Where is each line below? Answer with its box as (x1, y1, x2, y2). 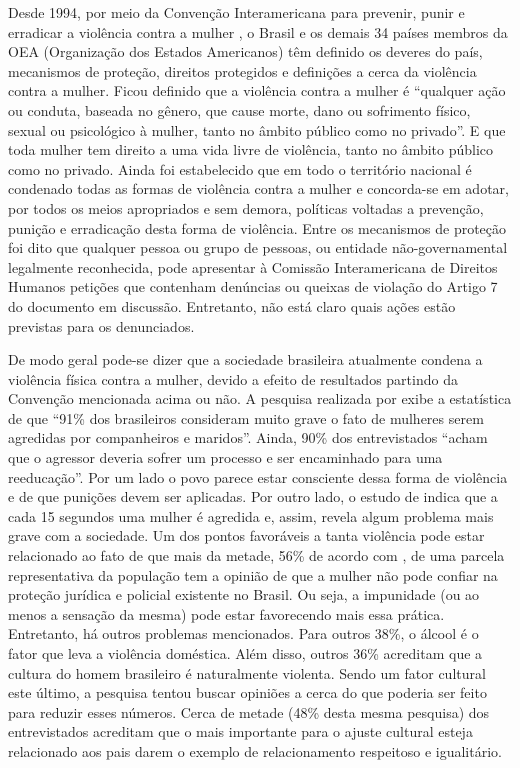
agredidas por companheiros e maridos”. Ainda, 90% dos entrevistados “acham (8, 427, 488, 448)
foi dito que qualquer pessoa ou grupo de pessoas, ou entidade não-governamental (8, 237, 508, 258)
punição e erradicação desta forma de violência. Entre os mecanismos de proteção (8, 217, 507, 238)
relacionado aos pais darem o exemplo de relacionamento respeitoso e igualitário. (8, 740, 502, 761)
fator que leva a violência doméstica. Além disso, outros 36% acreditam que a (8, 643, 483, 663)
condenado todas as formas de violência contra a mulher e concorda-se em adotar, (8, 178, 509, 199)
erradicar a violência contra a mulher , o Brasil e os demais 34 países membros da (8, 21, 508, 42)
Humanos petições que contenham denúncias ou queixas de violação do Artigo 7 (8, 276, 498, 297)
